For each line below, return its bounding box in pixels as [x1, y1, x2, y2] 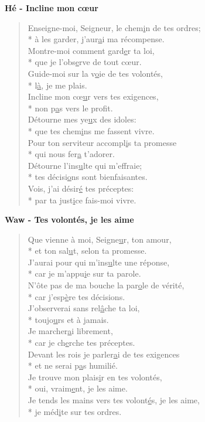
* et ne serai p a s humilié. [28, 359, 118, 372]
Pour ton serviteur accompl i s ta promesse [28, 136, 177, 148]
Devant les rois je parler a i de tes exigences [28, 348, 180, 360]
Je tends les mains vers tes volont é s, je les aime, [28, 394, 200, 406]
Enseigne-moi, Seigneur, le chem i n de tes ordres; [28, 21, 201, 33]
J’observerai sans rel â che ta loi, [28, 302, 140, 314]
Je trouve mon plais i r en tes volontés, [28, 370, 162, 383]
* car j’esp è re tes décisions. [28, 290, 125, 302]
